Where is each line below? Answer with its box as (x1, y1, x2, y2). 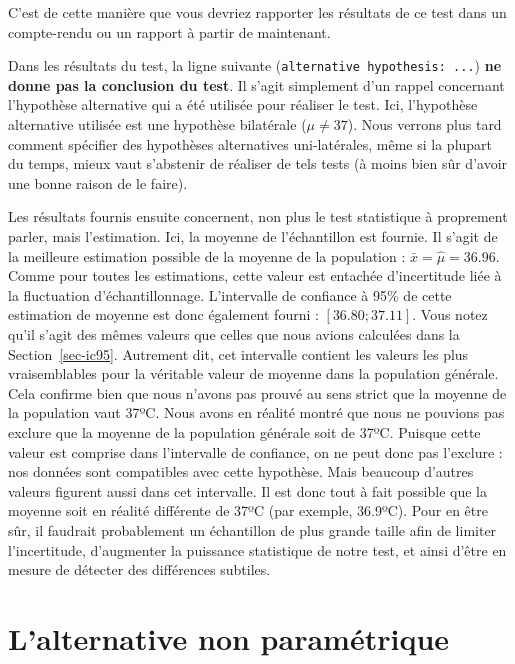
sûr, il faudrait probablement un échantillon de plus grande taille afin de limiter (8, 519, 497, 540)
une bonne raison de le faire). (8, 172, 188, 193)
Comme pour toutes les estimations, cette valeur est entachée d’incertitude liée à (8, 265, 502, 286)
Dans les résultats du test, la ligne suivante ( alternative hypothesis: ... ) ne (8, 55, 502, 76)
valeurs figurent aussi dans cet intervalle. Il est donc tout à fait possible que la (8, 480, 487, 501)
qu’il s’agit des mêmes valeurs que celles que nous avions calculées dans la (8, 323, 460, 344)
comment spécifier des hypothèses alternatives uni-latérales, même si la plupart (8, 133, 493, 154)
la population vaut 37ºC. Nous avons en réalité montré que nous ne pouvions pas (8, 402, 505, 423)
